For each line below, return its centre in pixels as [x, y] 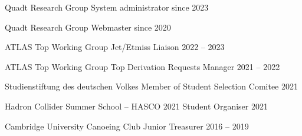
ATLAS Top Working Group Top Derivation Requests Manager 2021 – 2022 [142, 66]
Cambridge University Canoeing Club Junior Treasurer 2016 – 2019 [127, 126]
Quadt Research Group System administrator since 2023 [107, 7]
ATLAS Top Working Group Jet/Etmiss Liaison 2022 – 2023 [115, 47]
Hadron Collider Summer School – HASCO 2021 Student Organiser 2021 [136, 106]
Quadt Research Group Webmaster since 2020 [88, 27]
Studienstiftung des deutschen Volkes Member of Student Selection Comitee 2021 [151, 86]
